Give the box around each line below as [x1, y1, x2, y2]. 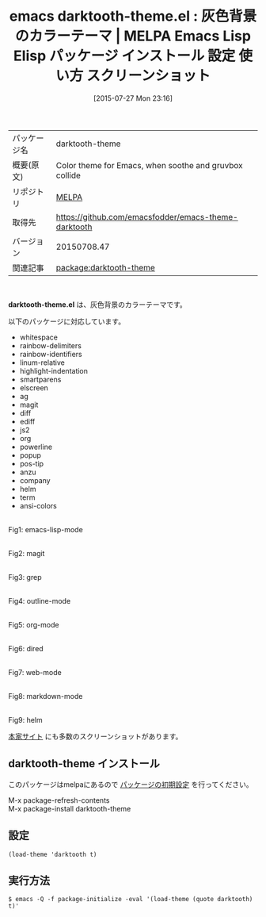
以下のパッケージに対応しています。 [8, 317, 125, 326]
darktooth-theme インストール [8, 757, 160, 770]
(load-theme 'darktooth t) [8, 850, 97, 858]
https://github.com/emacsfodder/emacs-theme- [55, 211, 239, 222]
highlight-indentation [19, 366, 89, 375]
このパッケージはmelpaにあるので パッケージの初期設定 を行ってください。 [8, 779, 253, 789]
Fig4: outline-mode [8, 596, 71, 605]
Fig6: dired [8, 643, 44, 653]
